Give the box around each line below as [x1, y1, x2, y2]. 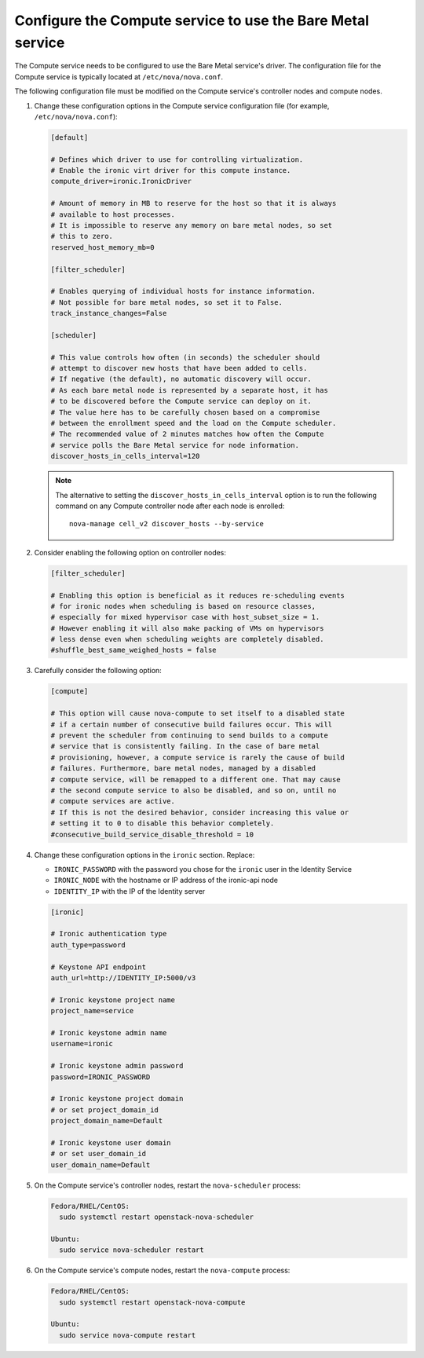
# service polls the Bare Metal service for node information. [50, 441, 300, 449]
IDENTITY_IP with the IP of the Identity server [53, 886, 206, 895]
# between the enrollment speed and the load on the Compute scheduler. [50, 419, 337, 428]
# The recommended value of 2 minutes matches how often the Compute [50, 430, 324, 439]
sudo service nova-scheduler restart [59, 1246, 204, 1254]
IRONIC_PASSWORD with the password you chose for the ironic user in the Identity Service [53, 864, 353, 873]
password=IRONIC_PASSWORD [50, 1072, 151, 1082]
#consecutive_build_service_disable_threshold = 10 [50, 829, 254, 839]
